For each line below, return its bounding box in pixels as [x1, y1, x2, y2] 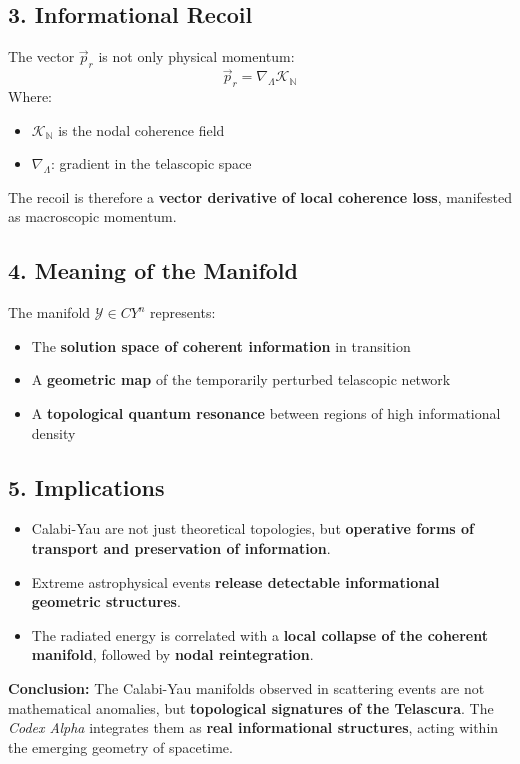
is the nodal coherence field [58, 119, 225, 140]
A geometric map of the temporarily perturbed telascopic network [31, 369, 451, 390]
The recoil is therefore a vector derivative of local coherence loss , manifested [8, 186, 512, 207]
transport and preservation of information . [31, 537, 331, 558]
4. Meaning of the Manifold [8, 255, 298, 286]
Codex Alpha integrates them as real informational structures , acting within [8, 717, 499, 738]
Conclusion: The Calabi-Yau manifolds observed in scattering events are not [8, 677, 485, 698]
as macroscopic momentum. [8, 206, 177, 227]
